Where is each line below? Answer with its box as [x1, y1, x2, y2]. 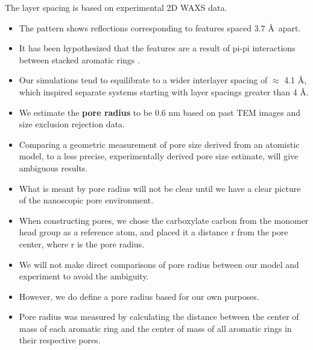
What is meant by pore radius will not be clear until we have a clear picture [19, 182, 301, 194]
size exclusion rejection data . [19, 118, 125, 130]
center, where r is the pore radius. [19, 237, 145, 250]
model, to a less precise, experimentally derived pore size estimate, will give [19, 150, 299, 162]
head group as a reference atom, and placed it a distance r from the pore [19, 226, 288, 238]
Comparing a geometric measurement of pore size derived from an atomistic [19, 138, 300, 150]
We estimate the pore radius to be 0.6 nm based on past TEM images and [19, 106, 301, 118]
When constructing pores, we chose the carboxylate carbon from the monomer [19, 214, 309, 226]
